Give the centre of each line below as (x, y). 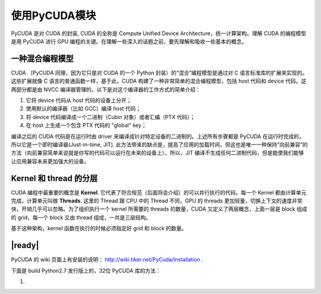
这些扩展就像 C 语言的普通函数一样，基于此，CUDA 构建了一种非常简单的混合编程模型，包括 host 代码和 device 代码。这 (159, 81)
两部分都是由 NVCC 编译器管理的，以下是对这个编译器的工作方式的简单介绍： (106, 89)
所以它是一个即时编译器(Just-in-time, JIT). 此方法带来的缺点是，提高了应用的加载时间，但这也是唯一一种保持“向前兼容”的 (160, 144)
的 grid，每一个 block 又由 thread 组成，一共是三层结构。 (81, 217)
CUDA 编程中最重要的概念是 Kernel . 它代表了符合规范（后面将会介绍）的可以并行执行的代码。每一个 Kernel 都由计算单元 (159, 192)
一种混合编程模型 (42, 59)
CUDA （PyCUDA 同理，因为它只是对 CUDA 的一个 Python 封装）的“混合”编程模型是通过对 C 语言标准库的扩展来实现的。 (159, 73)
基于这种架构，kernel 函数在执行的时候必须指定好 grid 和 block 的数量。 (99, 229)
